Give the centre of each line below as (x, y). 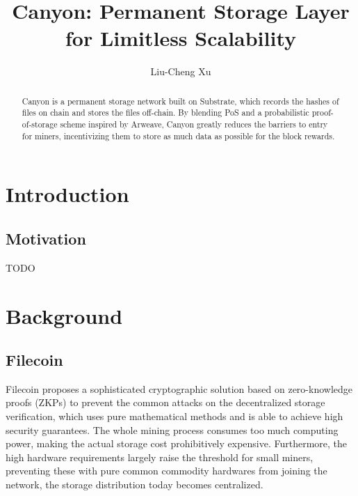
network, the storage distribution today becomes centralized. (135, 485)
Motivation (46, 238)
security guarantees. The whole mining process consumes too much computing (172, 429)
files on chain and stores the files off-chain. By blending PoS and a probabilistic (165, 113)
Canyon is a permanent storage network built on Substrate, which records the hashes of (180, 101)
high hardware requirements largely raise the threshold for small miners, (160, 457)
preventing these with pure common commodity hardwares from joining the (166, 471)
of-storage (40, 124)
